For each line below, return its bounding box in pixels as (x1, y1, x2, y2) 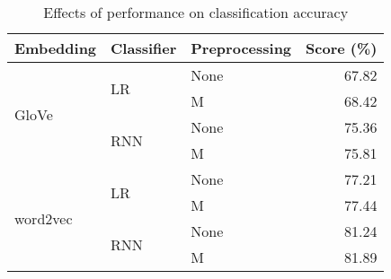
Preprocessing (191, 38, 292, 58)
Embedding (14, 38, 97, 58)
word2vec (14, 207, 73, 229)
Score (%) (306, 38, 378, 58)
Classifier (111, 38, 177, 58)
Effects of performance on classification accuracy (43, 2, 349, 22)
